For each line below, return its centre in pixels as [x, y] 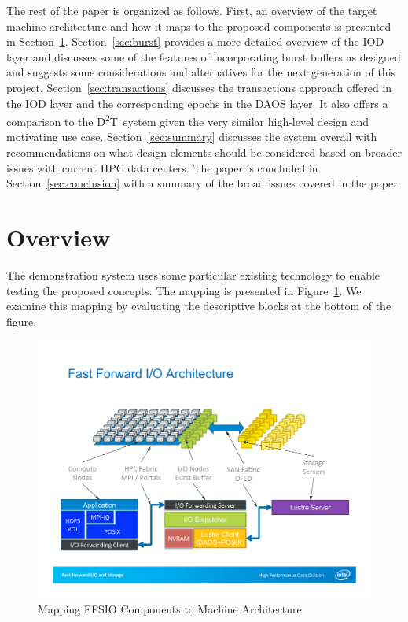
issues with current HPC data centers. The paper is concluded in [162, 167]
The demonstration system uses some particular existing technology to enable [193, 274]
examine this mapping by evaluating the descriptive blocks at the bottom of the [199, 306]
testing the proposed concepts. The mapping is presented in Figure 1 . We [184, 290]
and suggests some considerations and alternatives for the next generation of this [201, 72]
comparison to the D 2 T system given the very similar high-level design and [188, 120]
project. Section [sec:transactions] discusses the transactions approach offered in [199, 87]
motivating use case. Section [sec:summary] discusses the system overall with [192, 137]
